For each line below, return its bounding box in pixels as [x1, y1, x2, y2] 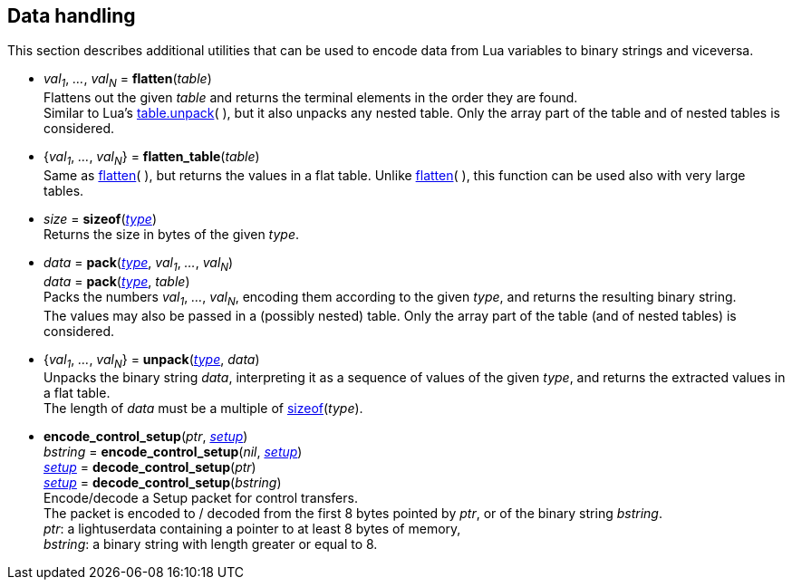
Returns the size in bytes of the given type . [43, 226, 300, 243]
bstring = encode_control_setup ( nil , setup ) [43, 444, 303, 460]
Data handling [7, 5, 136, 27]
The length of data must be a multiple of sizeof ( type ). [43, 400, 363, 417]
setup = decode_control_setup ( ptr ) [43, 459, 256, 476]
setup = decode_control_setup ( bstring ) [43, 475, 282, 491]
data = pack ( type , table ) [43, 273, 190, 289]
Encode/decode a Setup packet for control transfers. [43, 490, 358, 506]
